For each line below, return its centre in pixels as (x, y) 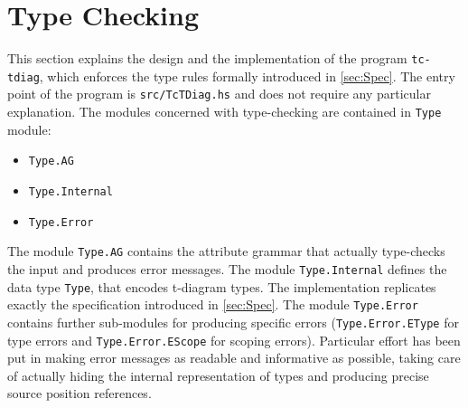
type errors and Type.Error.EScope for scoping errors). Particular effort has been (234, 340)
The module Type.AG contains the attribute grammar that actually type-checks (226, 251)
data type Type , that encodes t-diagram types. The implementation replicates (222, 286)
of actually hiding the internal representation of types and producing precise (218, 375)
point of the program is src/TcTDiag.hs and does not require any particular (219, 94)
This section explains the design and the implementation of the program (207, 58)
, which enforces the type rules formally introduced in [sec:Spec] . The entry (247, 76)
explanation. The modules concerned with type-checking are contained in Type (225, 112)
